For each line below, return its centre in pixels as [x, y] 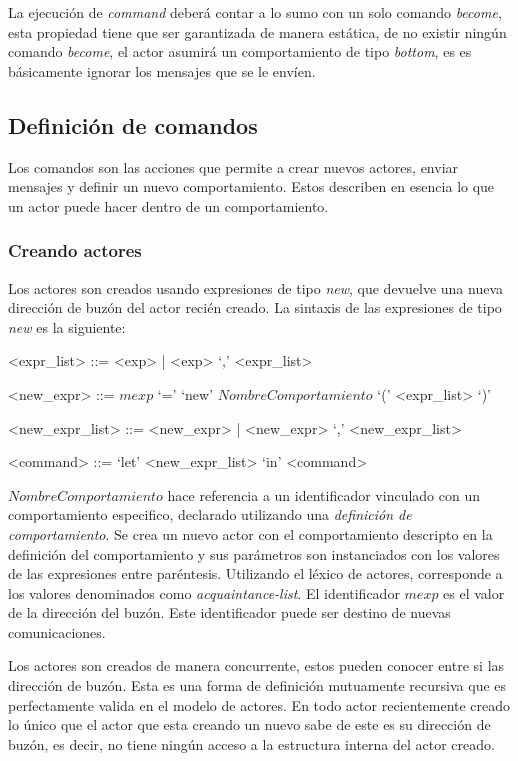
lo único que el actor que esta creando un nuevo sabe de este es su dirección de [249, 724]
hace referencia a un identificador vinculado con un [323, 494]
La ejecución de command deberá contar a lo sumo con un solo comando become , [255, 12]
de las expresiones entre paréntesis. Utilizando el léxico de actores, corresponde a [255, 573]
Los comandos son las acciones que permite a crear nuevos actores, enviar [233, 166]
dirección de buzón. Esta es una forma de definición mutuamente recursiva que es [257, 685]
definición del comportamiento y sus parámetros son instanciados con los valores [254, 553]
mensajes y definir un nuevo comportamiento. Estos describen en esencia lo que [251, 186]
